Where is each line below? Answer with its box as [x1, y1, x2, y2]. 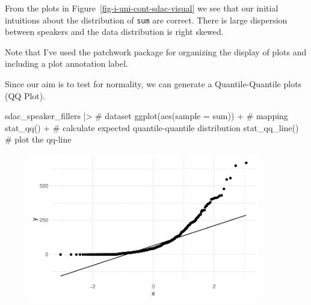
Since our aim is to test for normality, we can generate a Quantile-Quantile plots [5, 78, 302, 90]
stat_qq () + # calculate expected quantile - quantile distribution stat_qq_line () [5, 121, 299, 134]
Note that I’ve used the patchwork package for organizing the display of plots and [5, 45, 307, 58]
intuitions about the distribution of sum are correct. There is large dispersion [5, 13, 288, 26]
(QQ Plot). [5, 89, 46, 102]
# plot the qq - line [5, 133, 72, 146]
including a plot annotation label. [5, 57, 129, 70]
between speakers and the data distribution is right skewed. [5, 25, 224, 38]
